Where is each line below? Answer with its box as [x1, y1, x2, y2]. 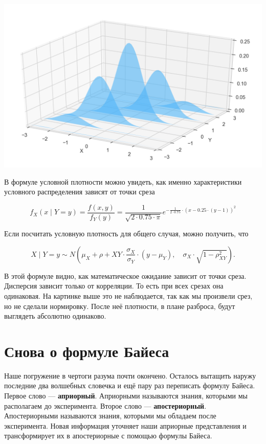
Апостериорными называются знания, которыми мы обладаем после [4, 410, 216, 421]
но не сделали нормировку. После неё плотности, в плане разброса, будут [4, 300, 235, 311]
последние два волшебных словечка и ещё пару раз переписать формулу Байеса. [4, 380, 255, 391]
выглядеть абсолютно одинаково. [4, 310, 106, 321]
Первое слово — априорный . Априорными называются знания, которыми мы [4, 390, 248, 401]
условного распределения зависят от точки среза [4, 186, 155, 197]
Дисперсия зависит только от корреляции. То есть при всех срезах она [4, 280, 224, 291]
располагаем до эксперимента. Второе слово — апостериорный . [4, 400, 207, 411]
